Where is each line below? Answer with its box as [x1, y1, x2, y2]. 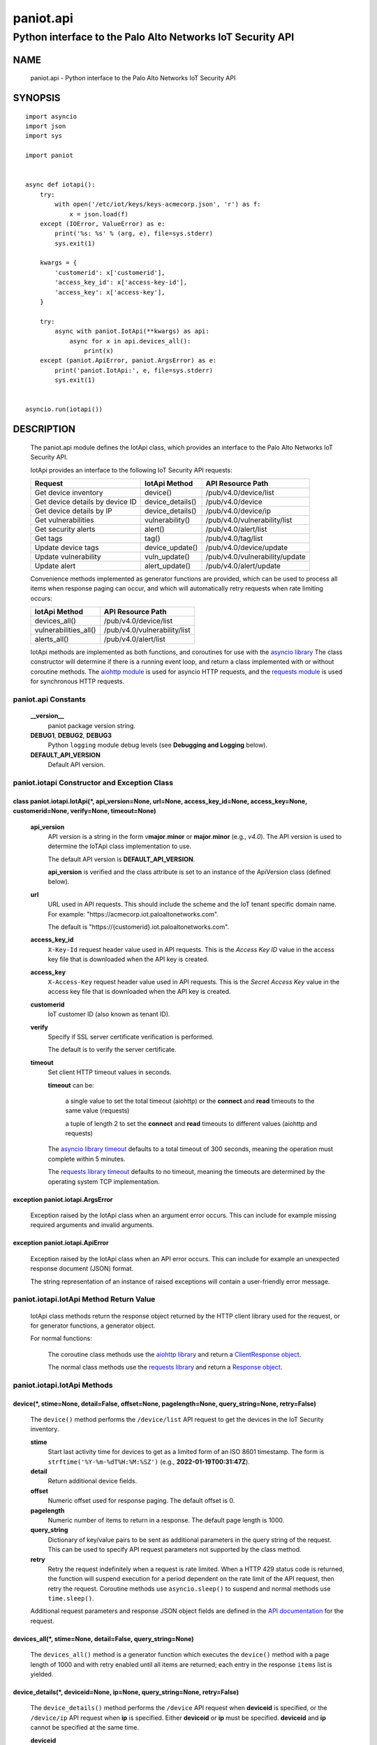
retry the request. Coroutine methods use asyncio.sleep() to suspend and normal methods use [47, 1584, 331, 1593]
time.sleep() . [47, 1594, 94, 1603]
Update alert [34, 560, 76, 570]
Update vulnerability [34, 551, 101, 561]
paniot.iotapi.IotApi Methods [13, 1380, 113, 1390]
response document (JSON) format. [30, 1264, 134, 1273]
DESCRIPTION [13, 423, 76, 436]
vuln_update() [144, 551, 190, 561]
